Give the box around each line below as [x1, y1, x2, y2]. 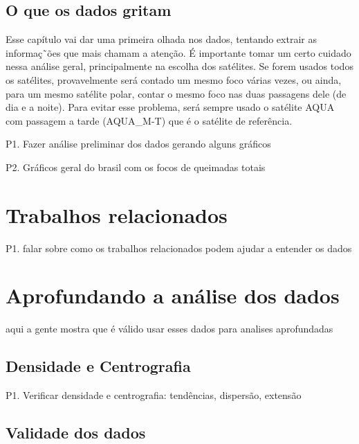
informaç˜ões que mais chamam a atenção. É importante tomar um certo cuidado [6, 45, 351, 60]
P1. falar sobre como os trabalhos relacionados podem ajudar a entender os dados [6, 240, 352, 255]
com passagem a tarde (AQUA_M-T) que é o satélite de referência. [6, 113, 293, 127]
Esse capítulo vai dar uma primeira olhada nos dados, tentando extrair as [6, 32, 317, 46]
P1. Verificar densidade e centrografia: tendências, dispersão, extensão [6, 388, 302, 402]
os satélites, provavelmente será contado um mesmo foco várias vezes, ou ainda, [6, 72, 342, 87]
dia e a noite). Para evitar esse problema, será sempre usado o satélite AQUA [6, 100, 335, 114]
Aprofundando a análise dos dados [6, 281, 340, 310]
